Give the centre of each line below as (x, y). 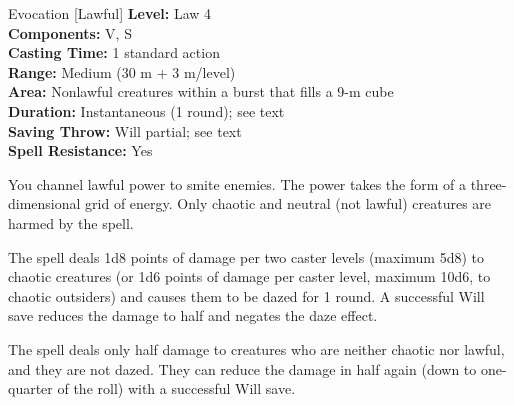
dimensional (44, 203)
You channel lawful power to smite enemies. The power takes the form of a (237, 183)
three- (488, 183)
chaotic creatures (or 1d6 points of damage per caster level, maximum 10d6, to (249, 276)
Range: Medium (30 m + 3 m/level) (122, 71)
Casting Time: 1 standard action (114, 52)
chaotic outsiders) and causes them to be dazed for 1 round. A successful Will (246, 295)
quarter (30, 388)
